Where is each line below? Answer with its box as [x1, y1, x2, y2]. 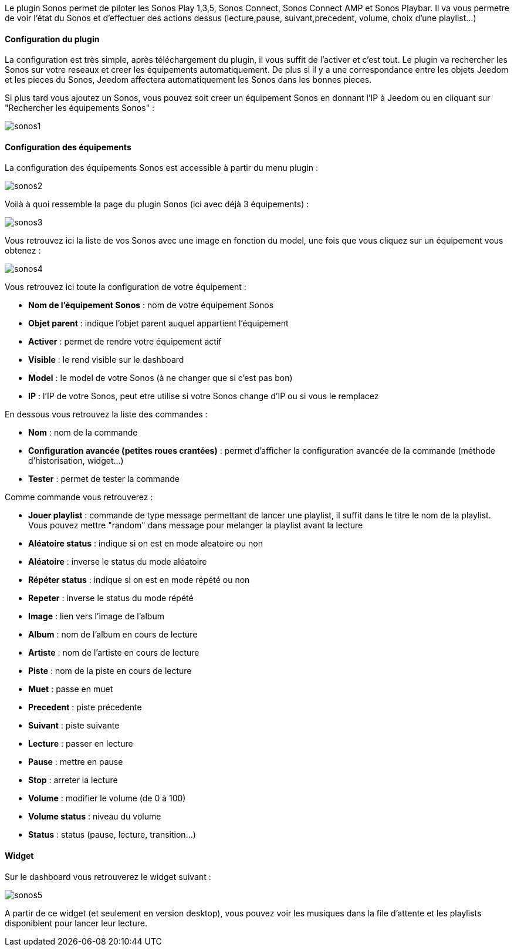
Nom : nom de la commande [28, 427, 138, 438]
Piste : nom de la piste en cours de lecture [28, 666, 192, 676]
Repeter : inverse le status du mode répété [28, 593, 194, 603]
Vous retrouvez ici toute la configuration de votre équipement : [5, 282, 246, 292]
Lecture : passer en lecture [28, 738, 133, 749]
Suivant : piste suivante [28, 720, 120, 731]
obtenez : [5, 245, 41, 256]
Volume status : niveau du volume [28, 811, 161, 822]
